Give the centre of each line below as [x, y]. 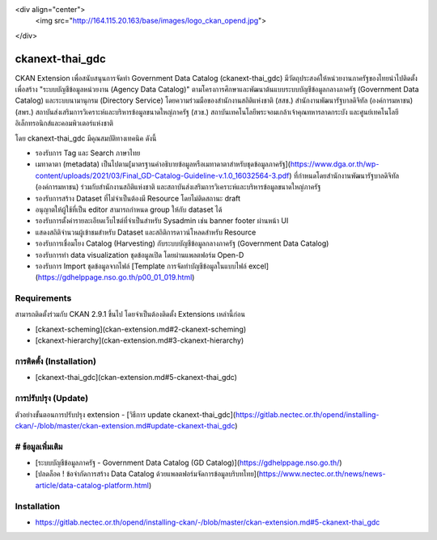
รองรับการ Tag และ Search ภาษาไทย [88, 153]
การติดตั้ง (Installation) [56, 361]
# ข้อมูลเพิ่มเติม [39, 446]
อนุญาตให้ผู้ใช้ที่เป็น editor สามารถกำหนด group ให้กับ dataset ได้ [129, 209]
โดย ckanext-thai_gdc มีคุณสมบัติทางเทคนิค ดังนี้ [86, 138]
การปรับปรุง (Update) [52, 399]
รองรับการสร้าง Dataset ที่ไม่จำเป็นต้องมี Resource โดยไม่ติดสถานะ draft [138, 198]
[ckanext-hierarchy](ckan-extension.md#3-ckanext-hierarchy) [140, 340]
